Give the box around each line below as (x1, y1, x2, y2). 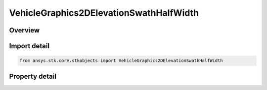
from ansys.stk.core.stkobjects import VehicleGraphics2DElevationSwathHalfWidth (19, 58, 223, 63)
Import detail (9, 42, 49, 50)
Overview (9, 26, 40, 34)
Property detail (9, 72, 57, 81)
